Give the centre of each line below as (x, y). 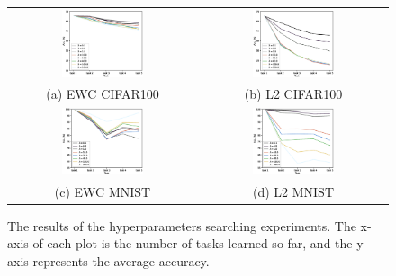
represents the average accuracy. (121, 261)
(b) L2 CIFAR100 (293, 94)
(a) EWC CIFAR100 (103, 94)
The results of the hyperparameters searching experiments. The (182, 225)
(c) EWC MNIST (103, 191)
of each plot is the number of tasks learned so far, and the (193, 243)
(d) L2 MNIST (293, 191)
